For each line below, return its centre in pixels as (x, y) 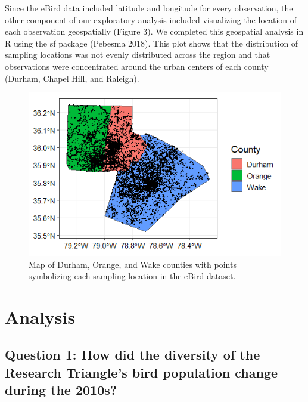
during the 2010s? (61, 390)
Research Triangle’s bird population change (141, 372)
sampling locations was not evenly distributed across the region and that (138, 55)
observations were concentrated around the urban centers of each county (137, 66)
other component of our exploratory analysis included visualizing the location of (151, 19)
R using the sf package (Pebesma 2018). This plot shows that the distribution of (152, 43)
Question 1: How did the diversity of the (133, 355)
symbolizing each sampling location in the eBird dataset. (132, 276)
